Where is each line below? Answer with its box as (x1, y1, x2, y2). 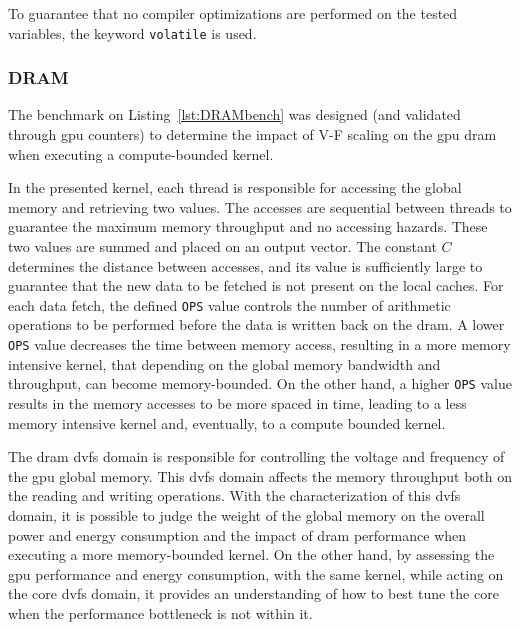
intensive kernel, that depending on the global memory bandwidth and (8, 353, 441, 374)
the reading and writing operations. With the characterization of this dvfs (8, 485, 461, 506)
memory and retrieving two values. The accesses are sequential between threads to (8, 196, 512, 217)
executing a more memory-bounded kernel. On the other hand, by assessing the (8, 544, 495, 565)
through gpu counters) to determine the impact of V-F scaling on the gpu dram (8, 124, 497, 145)
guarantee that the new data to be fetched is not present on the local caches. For (8, 275, 504, 296)
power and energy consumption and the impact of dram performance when (8, 524, 467, 545)
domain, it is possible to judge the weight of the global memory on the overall (8, 504, 485, 525)
